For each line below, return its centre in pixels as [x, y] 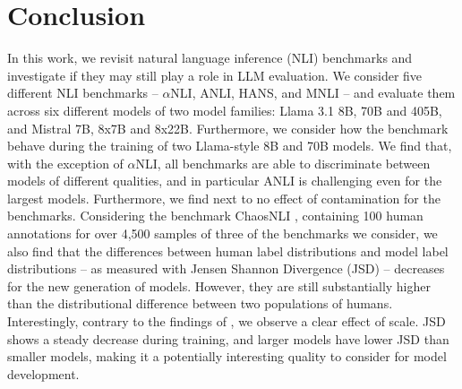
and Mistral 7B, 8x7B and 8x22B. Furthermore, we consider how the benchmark [228, 128]
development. [43, 373]
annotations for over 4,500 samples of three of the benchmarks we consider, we [222, 233]
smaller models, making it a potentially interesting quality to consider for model [227, 356]
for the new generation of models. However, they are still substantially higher [219, 285]
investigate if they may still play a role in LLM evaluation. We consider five [215, 75]
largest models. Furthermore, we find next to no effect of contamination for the [224, 198]
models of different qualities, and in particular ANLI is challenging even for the [225, 181]
